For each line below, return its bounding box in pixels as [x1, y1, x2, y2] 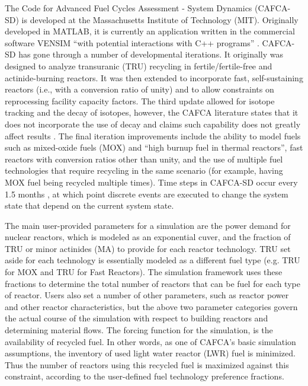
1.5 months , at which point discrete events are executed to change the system [5, 187, 288, 200]
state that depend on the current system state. [5, 199, 174, 212]
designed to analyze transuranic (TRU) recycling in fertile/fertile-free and [5, 59, 272, 72]
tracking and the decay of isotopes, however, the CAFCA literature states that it [5, 106, 299, 119]
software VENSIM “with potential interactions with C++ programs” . [5, 36, 259, 49]
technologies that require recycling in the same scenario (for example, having [5, 164, 283, 177]
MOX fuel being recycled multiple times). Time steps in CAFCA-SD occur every [5, 176, 298, 188]
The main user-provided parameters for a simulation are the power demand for [5, 219, 291, 231]
